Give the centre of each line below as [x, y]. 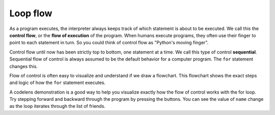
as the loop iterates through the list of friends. [57, 106]
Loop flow [31, 13]
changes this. [24, 66]
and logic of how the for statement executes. [58, 83]
